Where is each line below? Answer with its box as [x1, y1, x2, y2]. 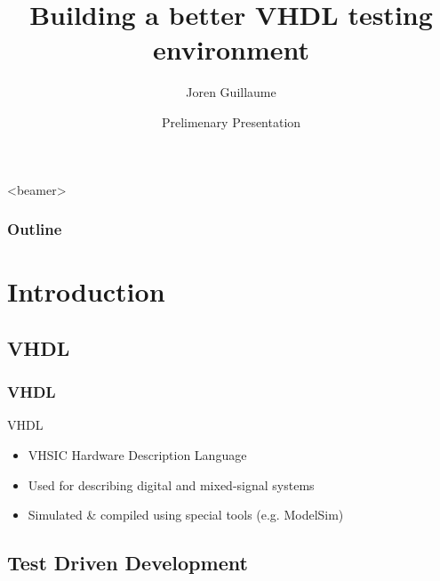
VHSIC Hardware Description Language [28, 445, 247, 464]
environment [152, 31, 310, 68]
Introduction [7, 273, 165, 310]
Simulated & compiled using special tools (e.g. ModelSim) [28, 505, 344, 524]
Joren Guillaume [186, 83, 276, 101]
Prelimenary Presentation [161, 112, 301, 131]
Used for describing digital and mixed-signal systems [28, 475, 315, 494]
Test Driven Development [7, 549, 248, 577]
